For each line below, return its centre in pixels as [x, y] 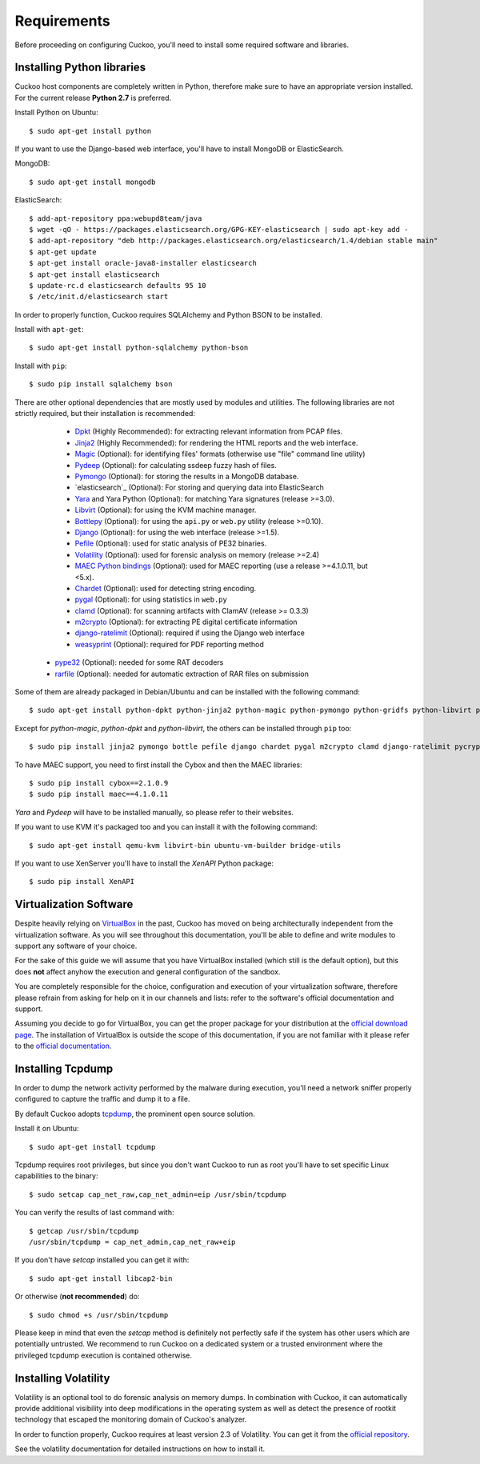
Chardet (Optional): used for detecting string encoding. [166, 588]
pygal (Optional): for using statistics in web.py [151, 599]
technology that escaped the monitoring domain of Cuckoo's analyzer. [131, 1419]
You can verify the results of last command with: [94, 1213]
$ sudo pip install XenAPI [82, 882]
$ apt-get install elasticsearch [94, 274]
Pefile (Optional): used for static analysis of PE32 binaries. [171, 543]
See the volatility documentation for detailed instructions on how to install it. [140, 1449]
